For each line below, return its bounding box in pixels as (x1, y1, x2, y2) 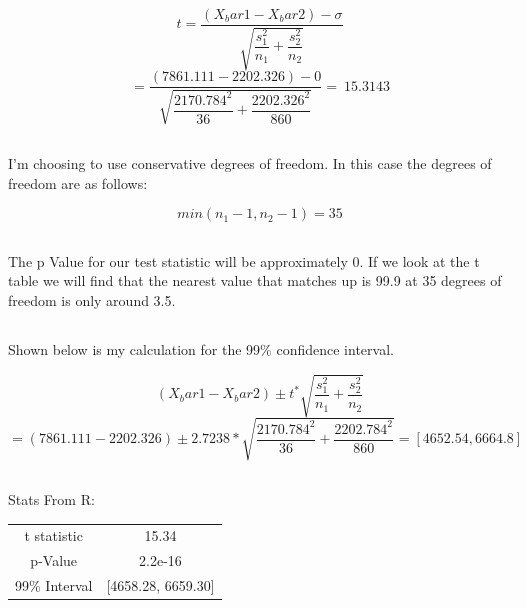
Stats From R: (8, 489, 95, 510)
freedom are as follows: (8, 172, 148, 193)
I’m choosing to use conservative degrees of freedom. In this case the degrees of (8, 153, 492, 174)
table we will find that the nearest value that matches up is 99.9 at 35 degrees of (8, 270, 502, 291)
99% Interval (15, 575, 93, 596)
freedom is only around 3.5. (8, 290, 176, 311)
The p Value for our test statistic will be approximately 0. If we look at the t (8, 250, 480, 271)
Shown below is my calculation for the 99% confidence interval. (8, 339, 394, 360)
